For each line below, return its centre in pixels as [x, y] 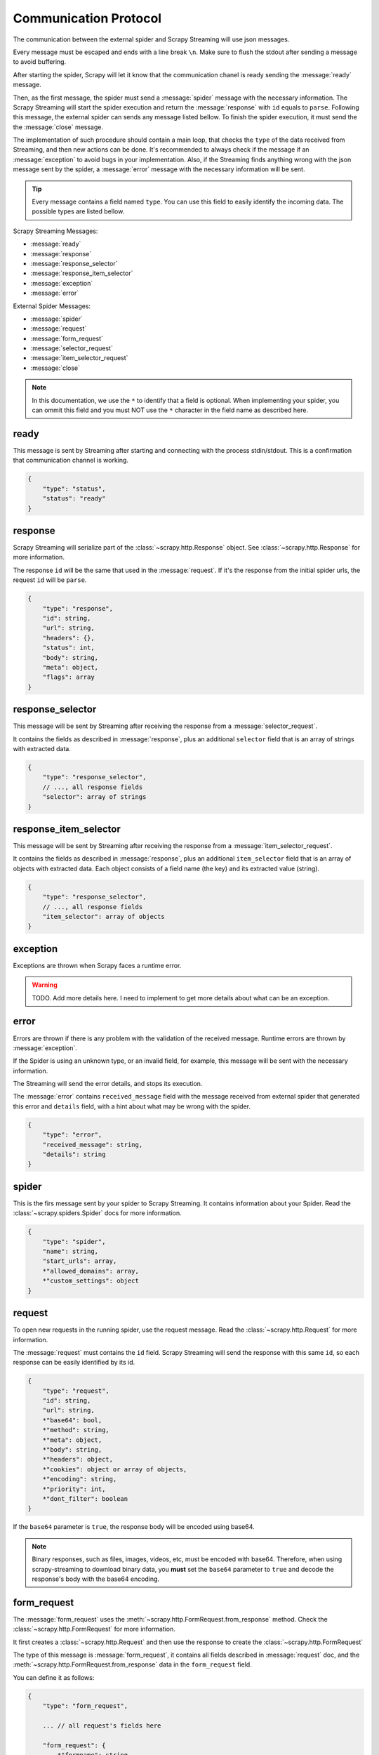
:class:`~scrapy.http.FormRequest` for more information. [94, 1629]
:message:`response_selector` [74, 263]
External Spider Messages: [52, 306]
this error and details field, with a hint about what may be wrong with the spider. [132, 1106]
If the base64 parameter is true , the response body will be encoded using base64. [134, 1527]
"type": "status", [74, 489]
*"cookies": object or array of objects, [115, 1469]
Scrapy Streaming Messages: [55, 231]
